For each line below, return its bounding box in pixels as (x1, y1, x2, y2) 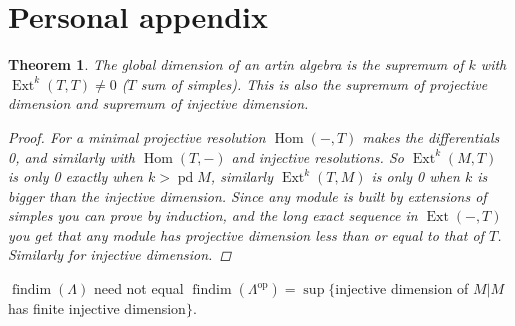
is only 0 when (371, 166, 460, 187)
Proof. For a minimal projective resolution (8, 126, 266, 147)
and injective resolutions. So (231, 146, 404, 167)
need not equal (93, 278, 184, 299)
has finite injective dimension (8, 298, 186, 319)
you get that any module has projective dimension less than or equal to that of (8, 224, 484, 245)
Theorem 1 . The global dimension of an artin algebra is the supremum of (8, 54, 464, 75)
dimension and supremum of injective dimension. (8, 93, 309, 114)
